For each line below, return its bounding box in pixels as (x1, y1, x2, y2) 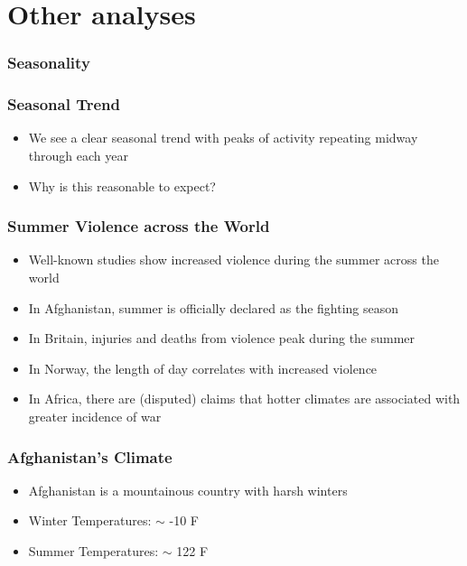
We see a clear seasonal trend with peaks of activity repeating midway (28, 128, 418, 147)
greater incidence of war (28, 407, 162, 425)
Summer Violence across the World (7, 215, 270, 237)
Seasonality (7, 51, 90, 74)
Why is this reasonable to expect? (28, 176, 216, 195)
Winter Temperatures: (28, 511, 152, 530)
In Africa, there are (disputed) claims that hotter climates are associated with (28, 389, 461, 408)
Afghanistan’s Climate (7, 445, 173, 468)
